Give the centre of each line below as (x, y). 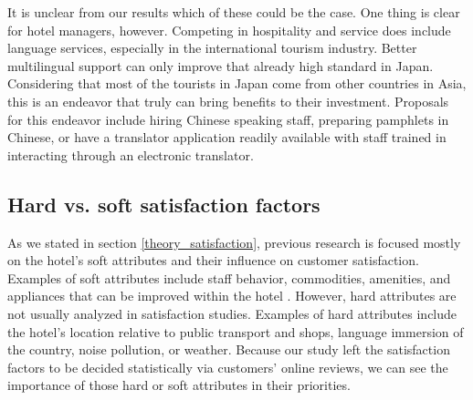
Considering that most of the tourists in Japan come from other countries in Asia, (237, 83)
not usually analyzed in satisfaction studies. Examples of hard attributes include (232, 313)
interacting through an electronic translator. (131, 154)
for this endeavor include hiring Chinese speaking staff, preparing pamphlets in (228, 119)
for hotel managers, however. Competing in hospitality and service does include (229, 30)
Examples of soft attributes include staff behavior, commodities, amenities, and (229, 277)
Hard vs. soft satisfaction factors (164, 204)
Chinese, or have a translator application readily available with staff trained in (227, 137)
